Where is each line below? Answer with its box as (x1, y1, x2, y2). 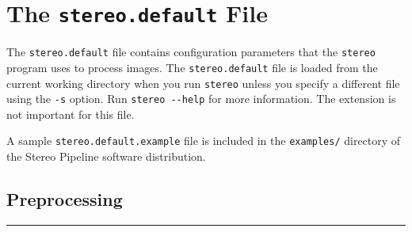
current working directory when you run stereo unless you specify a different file (6, 74, 400, 91)
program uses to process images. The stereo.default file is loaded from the (6, 59, 378, 75)
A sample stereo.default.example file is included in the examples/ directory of (6, 132, 401, 149)
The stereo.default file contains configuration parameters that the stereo (6, 44, 376, 60)
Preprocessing (6, 187, 123, 211)
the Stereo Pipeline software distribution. (6, 148, 206, 165)
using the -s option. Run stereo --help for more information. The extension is (6, 90, 396, 107)
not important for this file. (6, 105, 135, 122)
